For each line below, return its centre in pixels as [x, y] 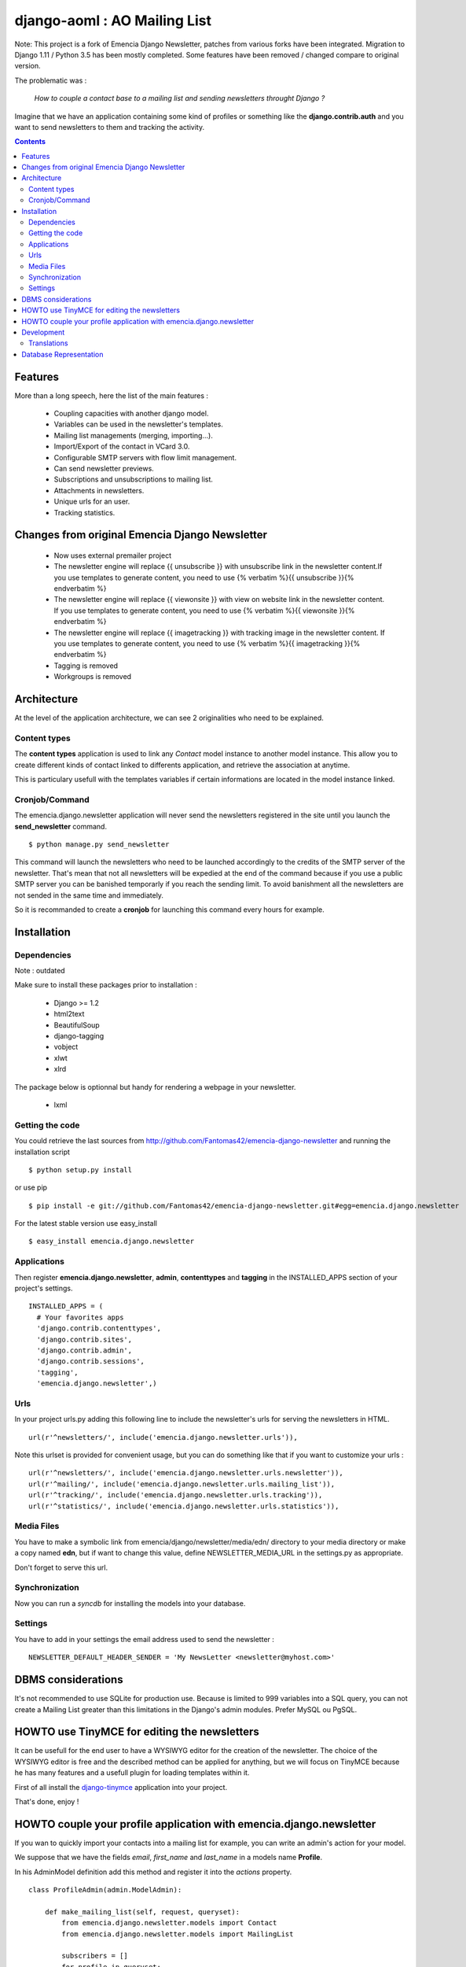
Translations [48, 343]
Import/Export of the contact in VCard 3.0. [122, 447]
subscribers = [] [95, 1956]
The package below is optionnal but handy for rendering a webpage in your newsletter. [155, 1087]
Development [43, 332]
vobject [66, 1047]
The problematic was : [51, 80]
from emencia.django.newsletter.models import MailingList [178, 1934]
